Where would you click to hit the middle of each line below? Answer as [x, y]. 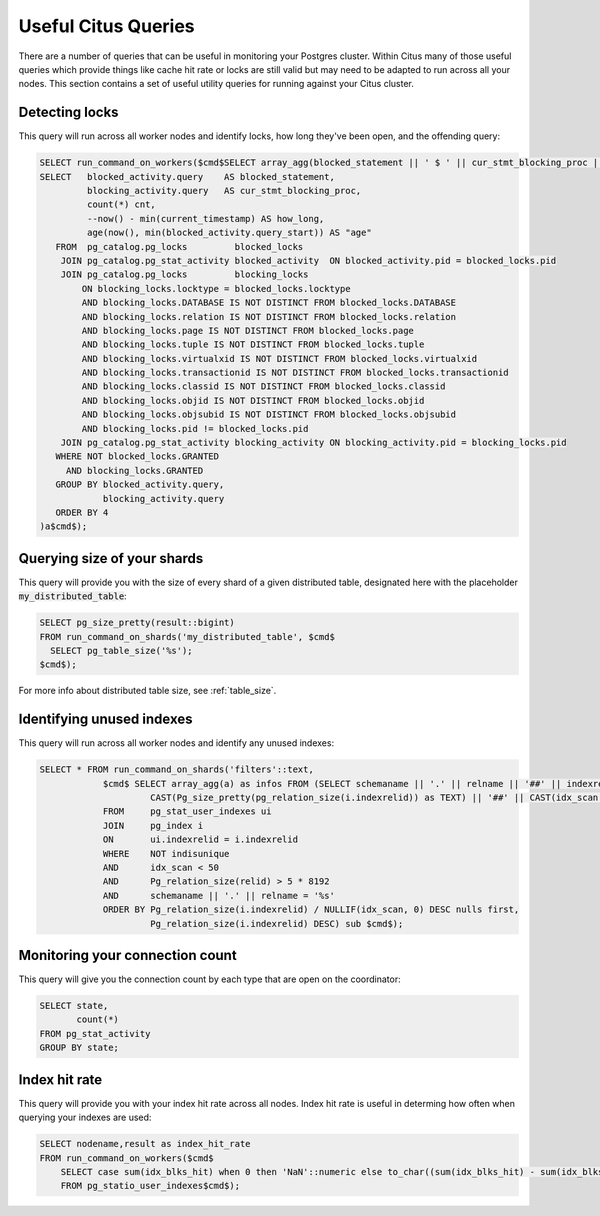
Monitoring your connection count [127, 955]
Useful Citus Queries [106, 26]
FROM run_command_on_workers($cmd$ [126, 1158]
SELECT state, [74, 1006]
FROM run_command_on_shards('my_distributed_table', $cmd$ [187, 636]
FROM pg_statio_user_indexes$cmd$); [150, 1186]
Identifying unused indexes [105, 719]
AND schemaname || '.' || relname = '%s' [218, 895]
